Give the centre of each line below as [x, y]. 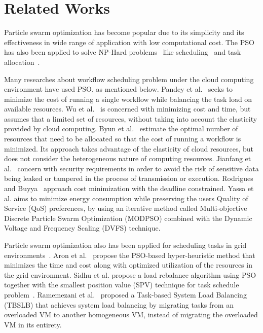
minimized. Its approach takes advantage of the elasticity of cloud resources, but [129, 148]
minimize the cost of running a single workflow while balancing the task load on [128, 99]
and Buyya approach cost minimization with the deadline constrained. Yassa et [129, 188]
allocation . [22, 62]
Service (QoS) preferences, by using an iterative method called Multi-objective [126, 208]
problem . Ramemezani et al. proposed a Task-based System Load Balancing [125, 294]
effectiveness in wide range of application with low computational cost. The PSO [129, 42]
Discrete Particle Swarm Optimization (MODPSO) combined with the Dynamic [128, 218]
